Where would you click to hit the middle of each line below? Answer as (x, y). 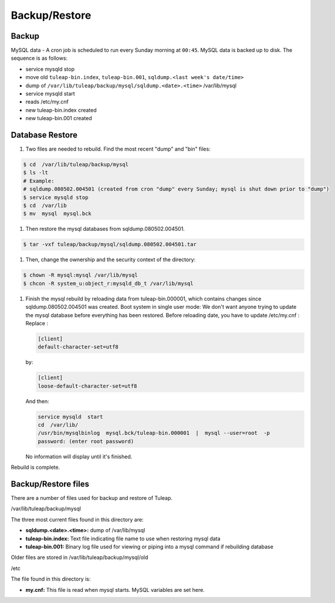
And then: (37, 401)
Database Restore (44, 135)
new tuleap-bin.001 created (59, 118)
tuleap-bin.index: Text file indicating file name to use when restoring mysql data (123, 539)
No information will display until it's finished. (79, 456)
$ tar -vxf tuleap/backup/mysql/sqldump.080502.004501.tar (110, 244)
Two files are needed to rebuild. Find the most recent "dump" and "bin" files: (118, 149)
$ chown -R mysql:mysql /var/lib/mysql (80, 275)
